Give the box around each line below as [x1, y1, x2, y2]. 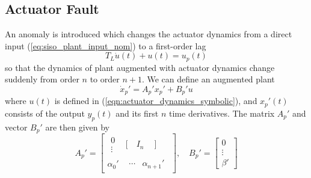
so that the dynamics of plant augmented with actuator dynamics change [5, 61, 275, 73]
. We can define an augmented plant [141, 73, 275, 85]
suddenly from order [5, 73, 79, 85]
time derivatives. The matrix [169, 106, 275, 119]
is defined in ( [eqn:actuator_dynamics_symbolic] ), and [54, 94, 257, 107]
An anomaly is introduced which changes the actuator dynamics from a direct [5, 28, 292, 40]
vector [5, 120, 28, 133]
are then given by [45, 120, 110, 133]
